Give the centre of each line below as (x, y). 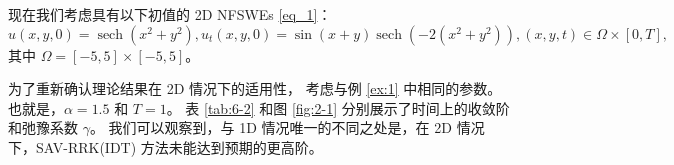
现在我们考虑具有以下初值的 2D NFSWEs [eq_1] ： (170, 14)
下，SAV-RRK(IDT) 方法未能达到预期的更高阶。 (165, 146)
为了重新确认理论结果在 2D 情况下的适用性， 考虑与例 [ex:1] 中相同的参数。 (255, 88)
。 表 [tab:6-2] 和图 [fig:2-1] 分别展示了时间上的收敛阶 (338, 107)
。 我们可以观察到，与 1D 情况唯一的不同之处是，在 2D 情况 (287, 127)
